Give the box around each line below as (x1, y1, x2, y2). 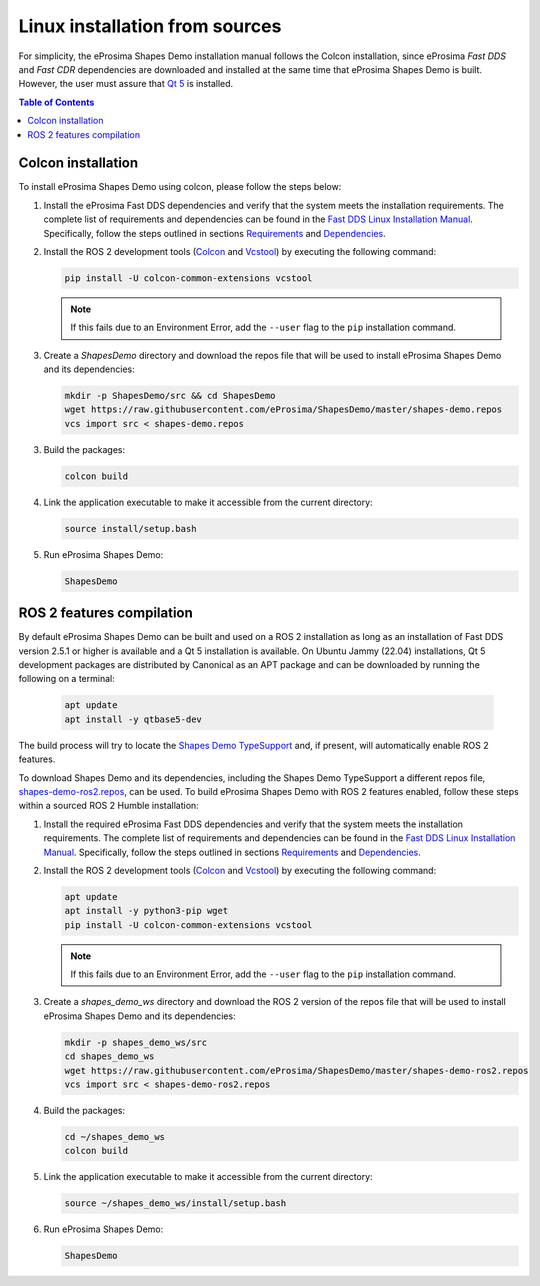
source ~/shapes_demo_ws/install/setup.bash (64, 1198, 287, 1209)
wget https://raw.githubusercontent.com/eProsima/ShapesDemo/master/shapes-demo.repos (64, 404, 503, 415)
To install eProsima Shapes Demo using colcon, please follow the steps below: (18, 181, 342, 193)
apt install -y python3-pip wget (64, 905, 229, 917)
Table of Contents (18, 96, 95, 108)
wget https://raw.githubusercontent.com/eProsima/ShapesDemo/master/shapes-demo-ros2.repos (64, 1065, 529, 1076)
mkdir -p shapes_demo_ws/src (64, 1036, 208, 1048)
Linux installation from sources (18, 15, 282, 37)
